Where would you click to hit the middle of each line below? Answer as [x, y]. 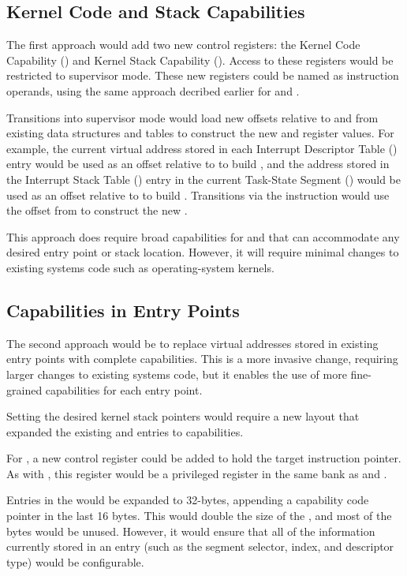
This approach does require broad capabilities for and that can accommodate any [203, 236]
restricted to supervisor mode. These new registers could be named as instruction [203, 75]
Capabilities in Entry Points [123, 310]
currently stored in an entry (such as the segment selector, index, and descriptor [200, 546]
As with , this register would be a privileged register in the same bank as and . [197, 473]
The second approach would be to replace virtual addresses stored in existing [192, 343]
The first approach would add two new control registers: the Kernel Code [183, 45]
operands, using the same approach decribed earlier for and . [153, 90]
